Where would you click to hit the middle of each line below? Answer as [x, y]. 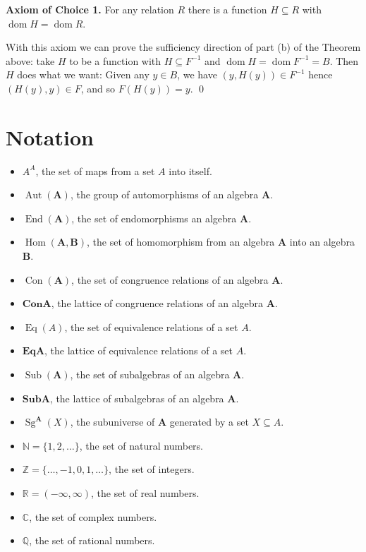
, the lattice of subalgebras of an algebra [137, 398]
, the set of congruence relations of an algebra [170, 279]
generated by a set [209, 422]
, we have [197, 74]
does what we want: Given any [83, 74]
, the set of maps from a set [95, 170]
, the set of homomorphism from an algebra [181, 242]
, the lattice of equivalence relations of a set [139, 350]
